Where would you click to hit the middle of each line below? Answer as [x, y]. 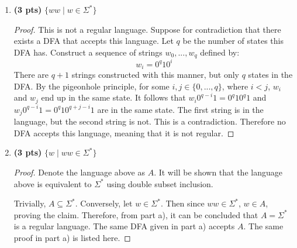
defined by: [220, 52]
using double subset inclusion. [160, 183]
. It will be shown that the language [218, 172]
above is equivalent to [53, 183]
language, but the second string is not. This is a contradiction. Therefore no [150, 121]
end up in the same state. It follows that [113, 97]
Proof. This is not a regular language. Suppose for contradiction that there [147, 29]
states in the [270, 75]
